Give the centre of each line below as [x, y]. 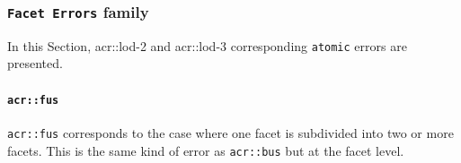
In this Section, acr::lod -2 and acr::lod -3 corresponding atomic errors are [207, 45]
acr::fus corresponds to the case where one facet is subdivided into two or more [230, 132]
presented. [35, 63]
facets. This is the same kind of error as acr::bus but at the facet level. [206, 150]
